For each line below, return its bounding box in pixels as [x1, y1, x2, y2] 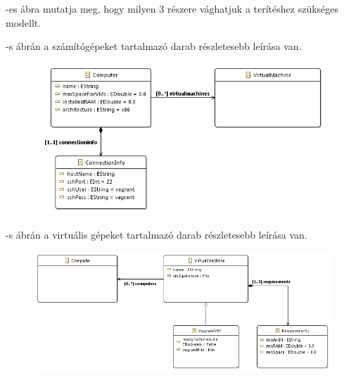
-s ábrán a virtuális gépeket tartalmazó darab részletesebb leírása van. [6, 227, 307, 241]
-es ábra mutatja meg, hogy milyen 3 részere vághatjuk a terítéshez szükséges [6, 1, 339, 15]
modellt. [6, 15, 42, 30]
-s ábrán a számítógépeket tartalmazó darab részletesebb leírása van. [6, 39, 302, 53]
